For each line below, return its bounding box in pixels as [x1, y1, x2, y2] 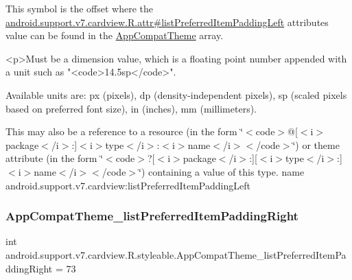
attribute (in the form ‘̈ [5, 151, 104, 165]
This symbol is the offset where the [5, 1, 153, 15]
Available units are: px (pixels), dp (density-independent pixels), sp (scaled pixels [5, 87, 347, 102]
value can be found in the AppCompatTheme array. [5, 28, 224, 43]
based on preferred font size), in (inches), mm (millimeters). [5, 101, 257, 115]
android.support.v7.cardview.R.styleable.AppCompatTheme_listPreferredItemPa [5, 247, 347, 261]
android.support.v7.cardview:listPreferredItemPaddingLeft [5, 178, 250, 192]
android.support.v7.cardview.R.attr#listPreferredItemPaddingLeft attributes [5, 14, 329, 29]
